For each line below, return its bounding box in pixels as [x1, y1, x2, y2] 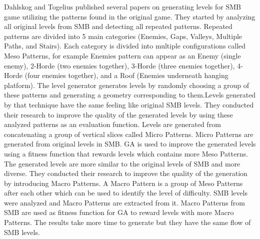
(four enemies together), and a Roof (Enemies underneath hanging [24, 70, 228, 80]
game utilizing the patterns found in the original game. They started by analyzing [4, 11, 255, 21]
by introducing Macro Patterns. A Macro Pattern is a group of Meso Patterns [4, 177, 243, 188]
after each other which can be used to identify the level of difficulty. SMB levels [4, 187, 247, 198]
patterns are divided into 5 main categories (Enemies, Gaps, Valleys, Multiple [4, 30, 242, 41]
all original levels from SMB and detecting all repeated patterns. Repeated [4, 21, 232, 31]
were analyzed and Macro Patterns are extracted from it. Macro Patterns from [4, 197, 245, 207]
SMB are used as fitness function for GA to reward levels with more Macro [4, 207, 234, 217]
